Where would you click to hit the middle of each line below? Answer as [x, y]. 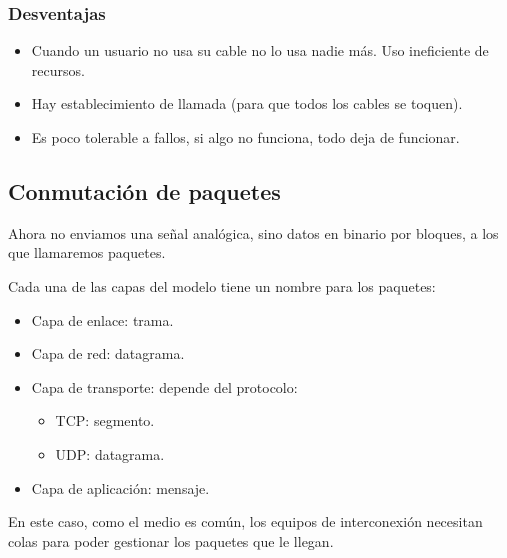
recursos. [58, 69]
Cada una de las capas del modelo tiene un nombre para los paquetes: [222, 285]
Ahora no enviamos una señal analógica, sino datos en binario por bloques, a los [253, 232]
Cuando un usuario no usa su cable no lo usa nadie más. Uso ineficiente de [260, 50]
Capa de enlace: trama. [102, 319]
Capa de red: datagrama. [108, 353]
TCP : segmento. [105, 420]
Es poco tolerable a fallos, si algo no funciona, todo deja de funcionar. [245, 137]
